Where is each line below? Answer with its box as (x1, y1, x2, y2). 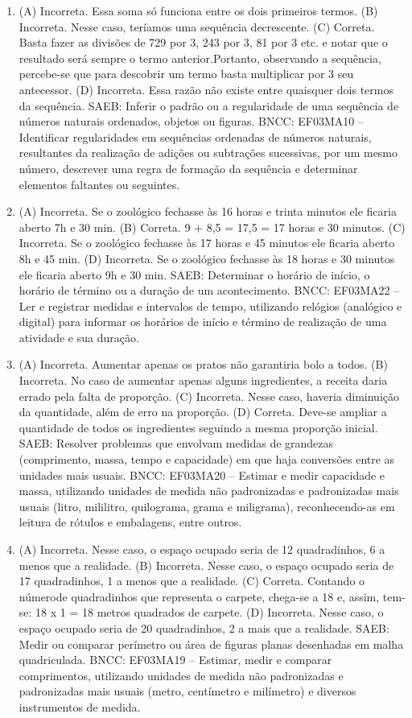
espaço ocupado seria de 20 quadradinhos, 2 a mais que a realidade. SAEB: (19, 619, 389, 636)
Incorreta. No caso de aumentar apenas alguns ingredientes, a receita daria (19, 372, 388, 389)
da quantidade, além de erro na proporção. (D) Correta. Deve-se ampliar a (19, 403, 387, 420)
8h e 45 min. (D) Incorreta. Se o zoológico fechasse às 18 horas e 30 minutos (19, 250, 395, 266)
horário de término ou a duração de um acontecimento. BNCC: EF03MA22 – (19, 282, 400, 299)
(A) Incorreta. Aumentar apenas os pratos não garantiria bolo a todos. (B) (19, 356, 388, 373)
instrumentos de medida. (19, 698, 141, 715)
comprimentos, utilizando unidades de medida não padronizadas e (19, 666, 344, 683)
